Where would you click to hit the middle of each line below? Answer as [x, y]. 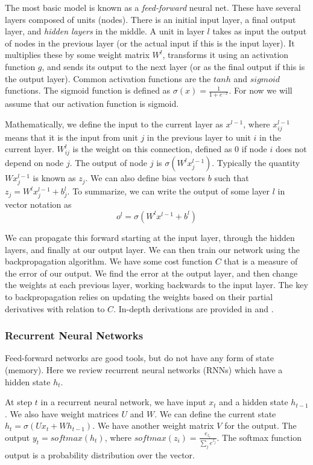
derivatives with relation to [55, 308]
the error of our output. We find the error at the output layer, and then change [151, 273]
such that [232, 178]
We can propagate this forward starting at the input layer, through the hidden [150, 237]
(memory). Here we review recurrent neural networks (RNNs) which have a [144, 369]
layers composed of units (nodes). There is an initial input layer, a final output [150, 19]
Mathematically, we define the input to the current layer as [114, 123]
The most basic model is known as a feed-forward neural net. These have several [153, 7]
